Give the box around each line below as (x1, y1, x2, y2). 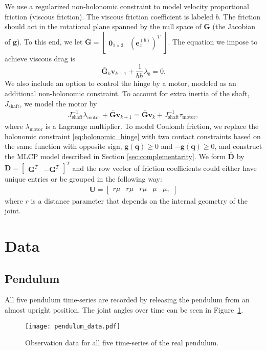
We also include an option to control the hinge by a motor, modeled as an (5, 78, 236, 89)
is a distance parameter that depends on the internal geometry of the (31, 195, 248, 206)
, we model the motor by (19, 98, 97, 108)
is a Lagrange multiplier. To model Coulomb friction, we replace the (45, 121, 259, 131)
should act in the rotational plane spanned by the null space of (5, 21, 202, 32)
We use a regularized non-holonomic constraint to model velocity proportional (5, 1, 249, 11)
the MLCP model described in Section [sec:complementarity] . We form (5, 150, 226, 161)
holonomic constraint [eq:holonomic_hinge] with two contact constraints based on (5, 130, 261, 141)
